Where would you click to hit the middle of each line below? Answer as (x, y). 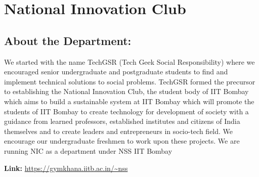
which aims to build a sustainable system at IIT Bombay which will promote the (129, 101)
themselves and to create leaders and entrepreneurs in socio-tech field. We (119, 131)
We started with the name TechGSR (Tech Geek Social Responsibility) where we (129, 61)
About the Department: (68, 40)
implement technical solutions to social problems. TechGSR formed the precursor (130, 81)
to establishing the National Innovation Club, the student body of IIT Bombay (126, 91)
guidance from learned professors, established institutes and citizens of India (122, 121)
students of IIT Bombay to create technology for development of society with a (126, 111)
